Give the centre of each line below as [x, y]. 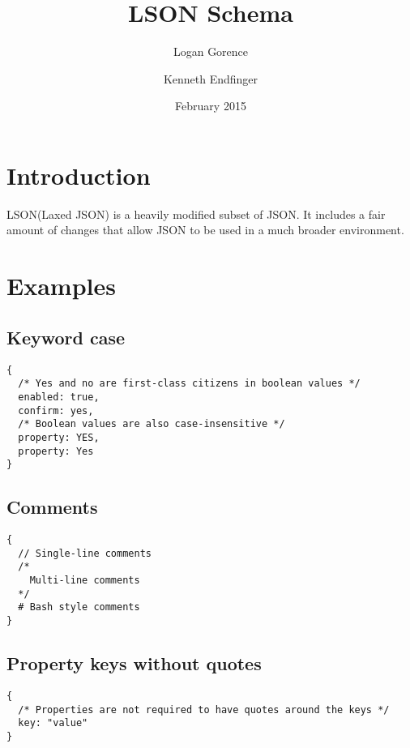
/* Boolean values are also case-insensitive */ [152, 424]
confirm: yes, [56, 410]
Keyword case [66, 337]
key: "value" [53, 723]
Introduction [79, 175]
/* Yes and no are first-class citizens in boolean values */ [189, 384]
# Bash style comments [79, 607]
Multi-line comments [85, 581]
